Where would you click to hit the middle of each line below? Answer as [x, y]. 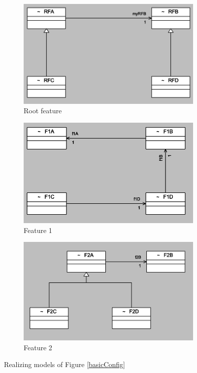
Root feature [43, 111]
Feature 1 [38, 230]
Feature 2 [38, 348]
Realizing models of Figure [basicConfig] [65, 364]
